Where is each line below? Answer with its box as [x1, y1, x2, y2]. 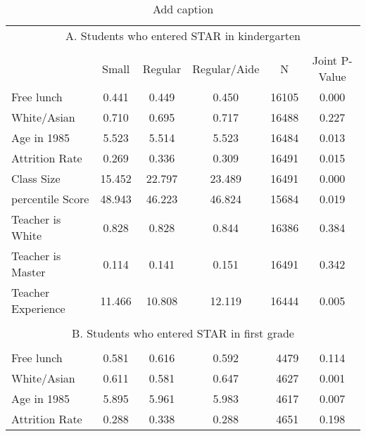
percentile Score [11, 191, 89, 207]
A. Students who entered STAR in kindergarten [65, 27, 301, 44]
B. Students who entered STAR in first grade [72, 325, 294, 341]
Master [11, 264, 46, 280]
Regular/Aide [192, 60, 260, 77]
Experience [11, 300, 65, 316]
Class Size [11, 170, 61, 186]
